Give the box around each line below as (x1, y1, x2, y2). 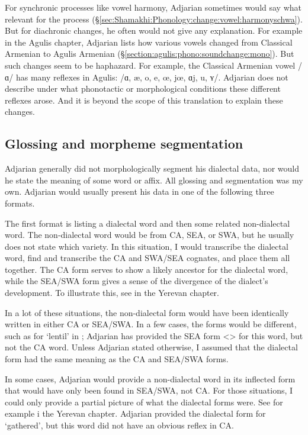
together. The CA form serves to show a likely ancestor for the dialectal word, (5, 263, 288, 275)
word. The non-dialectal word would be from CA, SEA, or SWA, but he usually (5, 228, 294, 241)
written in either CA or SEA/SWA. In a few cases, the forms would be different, (5, 318, 297, 330)
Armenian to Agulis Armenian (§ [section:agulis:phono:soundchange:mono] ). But (5, 47, 294, 60)
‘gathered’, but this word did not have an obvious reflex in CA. (5, 419, 234, 431)
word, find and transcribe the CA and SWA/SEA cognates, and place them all (5, 252, 290, 264)
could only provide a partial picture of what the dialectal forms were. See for (5, 395, 283, 408)
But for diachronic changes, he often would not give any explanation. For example (5, 24, 303, 37)
